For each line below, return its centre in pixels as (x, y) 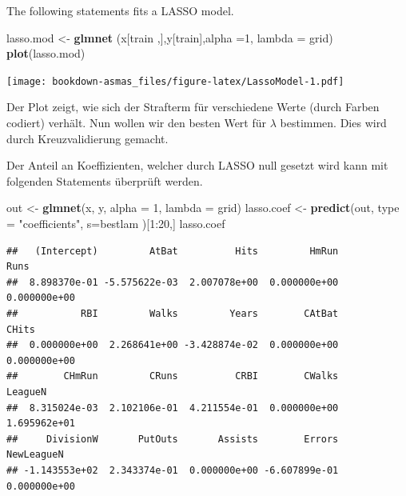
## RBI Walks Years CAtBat (173, 313)
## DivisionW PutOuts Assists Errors (173, 439)
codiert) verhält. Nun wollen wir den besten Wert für (137, 123)
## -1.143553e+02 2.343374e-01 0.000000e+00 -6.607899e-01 (173, 470)
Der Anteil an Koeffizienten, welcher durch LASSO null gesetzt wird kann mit (197, 165)
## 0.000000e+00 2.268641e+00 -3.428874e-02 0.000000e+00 (173, 345)
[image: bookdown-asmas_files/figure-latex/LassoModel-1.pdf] (175, 81)
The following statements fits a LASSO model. (120, 10)
